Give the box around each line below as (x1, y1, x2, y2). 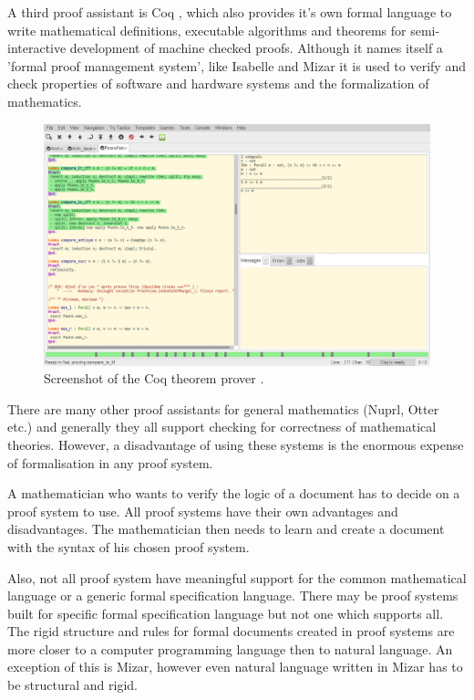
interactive (7, 38, 67, 57)
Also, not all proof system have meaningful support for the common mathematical (7, 568, 467, 587)
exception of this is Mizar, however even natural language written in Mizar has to (7, 657, 463, 676)
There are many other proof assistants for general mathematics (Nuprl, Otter (7, 399, 439, 418)
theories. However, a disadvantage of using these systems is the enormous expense (7, 434, 464, 454)
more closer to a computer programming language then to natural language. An (7, 639, 453, 658)
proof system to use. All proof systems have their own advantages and (7, 501, 398, 520)
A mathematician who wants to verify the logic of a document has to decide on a (7, 484, 460, 503)
